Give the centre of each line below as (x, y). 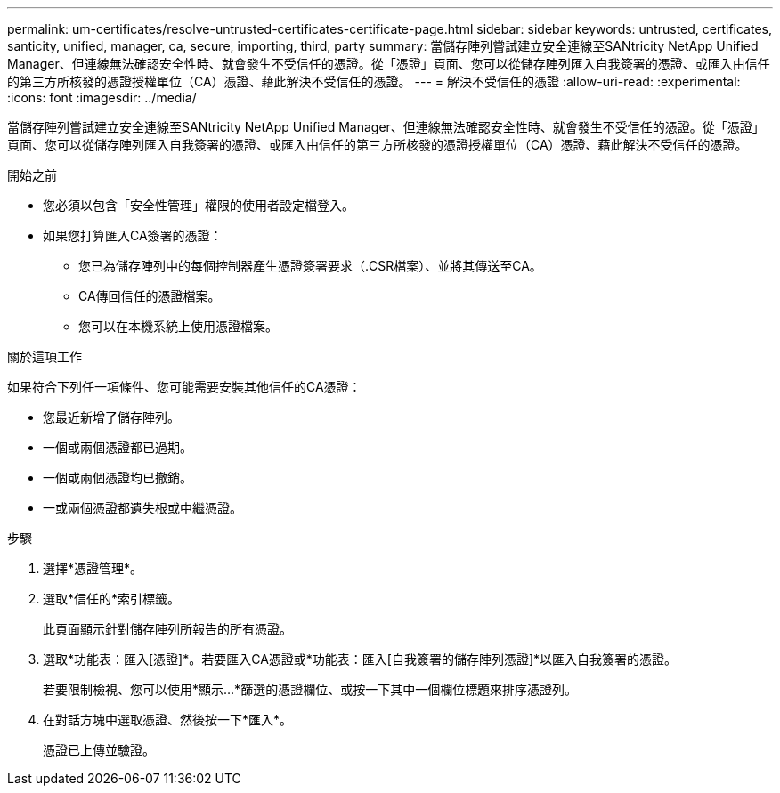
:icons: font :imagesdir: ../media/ (102, 97)
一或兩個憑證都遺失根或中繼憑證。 (142, 508)
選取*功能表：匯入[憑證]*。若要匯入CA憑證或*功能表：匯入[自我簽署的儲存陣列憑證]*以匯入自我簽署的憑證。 (360, 659)
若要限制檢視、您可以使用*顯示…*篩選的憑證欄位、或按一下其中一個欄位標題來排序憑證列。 (310, 689)
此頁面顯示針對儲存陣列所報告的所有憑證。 (167, 629)
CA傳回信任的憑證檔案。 (150, 296)
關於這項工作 (45, 356)
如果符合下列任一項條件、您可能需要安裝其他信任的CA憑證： (184, 387)
